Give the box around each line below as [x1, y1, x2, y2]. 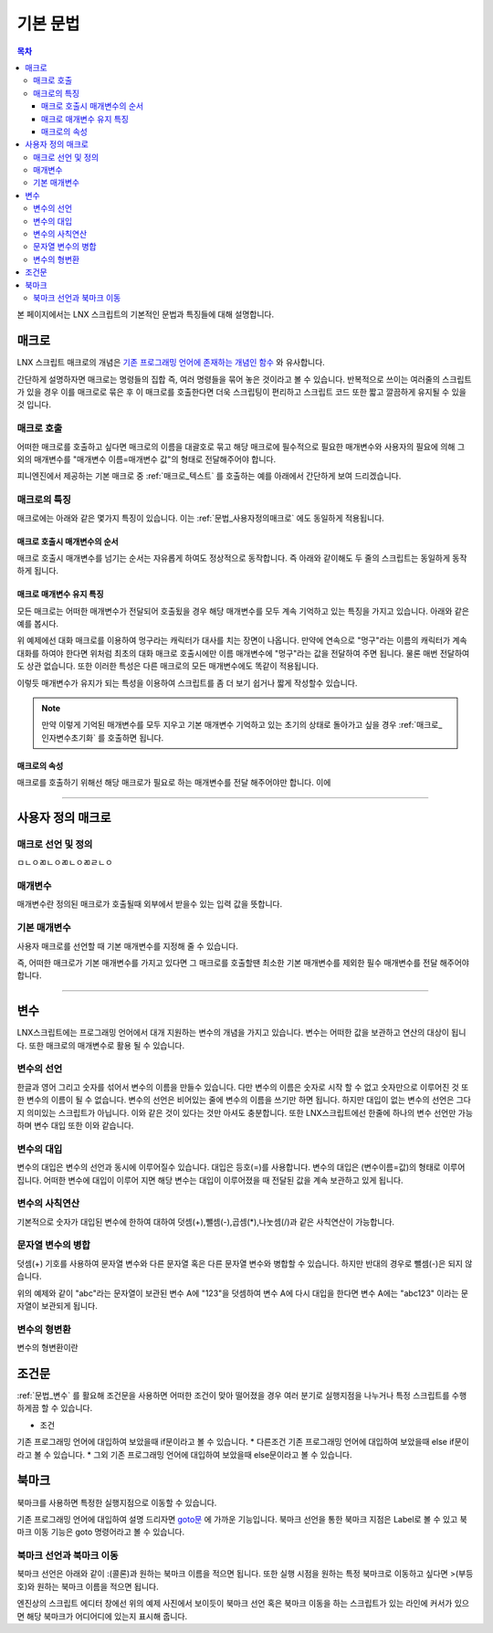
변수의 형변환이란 [16, 1343, 79, 1354]
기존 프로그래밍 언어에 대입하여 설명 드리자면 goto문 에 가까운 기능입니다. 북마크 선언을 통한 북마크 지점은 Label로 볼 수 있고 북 [16, 1513, 467, 1524]
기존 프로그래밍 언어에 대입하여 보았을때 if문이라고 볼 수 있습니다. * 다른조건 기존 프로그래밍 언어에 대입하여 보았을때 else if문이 [16, 1437, 469, 1448]
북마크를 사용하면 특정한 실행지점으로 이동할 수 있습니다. [16, 1497, 217, 1508]
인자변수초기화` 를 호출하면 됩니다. [41, 732, 164, 743]
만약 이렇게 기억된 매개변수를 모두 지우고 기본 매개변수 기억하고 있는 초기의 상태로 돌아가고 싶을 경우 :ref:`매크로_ [41, 720, 443, 731]
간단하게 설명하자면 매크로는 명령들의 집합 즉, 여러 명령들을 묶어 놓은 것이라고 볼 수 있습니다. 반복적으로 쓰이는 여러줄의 [16, 374, 440, 385]
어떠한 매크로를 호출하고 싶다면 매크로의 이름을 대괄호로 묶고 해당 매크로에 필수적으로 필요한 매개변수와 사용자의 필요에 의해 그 [16, 441, 466, 452]
